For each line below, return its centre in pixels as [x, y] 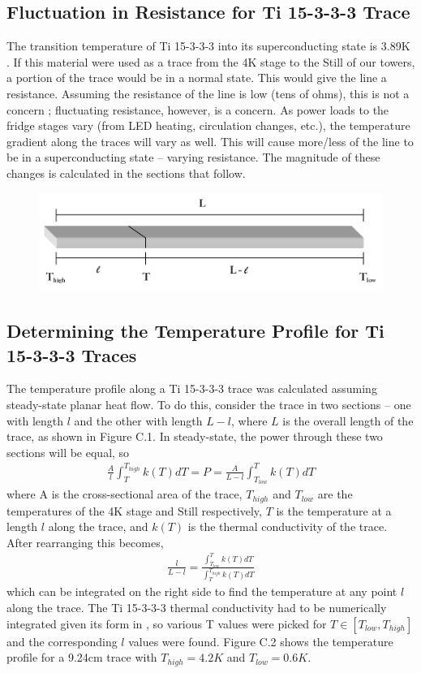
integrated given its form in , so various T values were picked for [167, 623]
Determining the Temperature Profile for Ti [195, 331]
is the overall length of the [348, 420]
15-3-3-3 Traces [72, 354]
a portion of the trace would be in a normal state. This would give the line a [197, 78]
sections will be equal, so [68, 452]
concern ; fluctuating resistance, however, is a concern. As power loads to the [198, 109]
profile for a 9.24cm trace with [82, 657]
